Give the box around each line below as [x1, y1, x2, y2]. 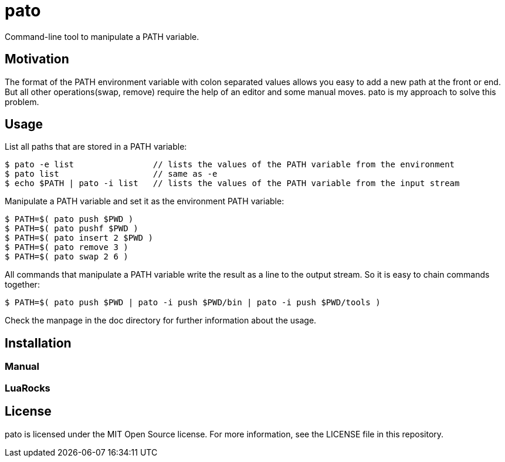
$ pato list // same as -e [5, 169, 218, 179]
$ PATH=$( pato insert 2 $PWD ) [5, 233, 153, 243]
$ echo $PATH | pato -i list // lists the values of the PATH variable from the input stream [5, 178, 460, 188]
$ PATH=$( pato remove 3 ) [5, 242, 128, 252]
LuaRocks [5, 382, 50, 394]
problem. [5, 96, 39, 107]
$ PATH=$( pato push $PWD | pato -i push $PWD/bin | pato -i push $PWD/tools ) [5, 298, 381, 308]
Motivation [5, 52, 69, 67]
